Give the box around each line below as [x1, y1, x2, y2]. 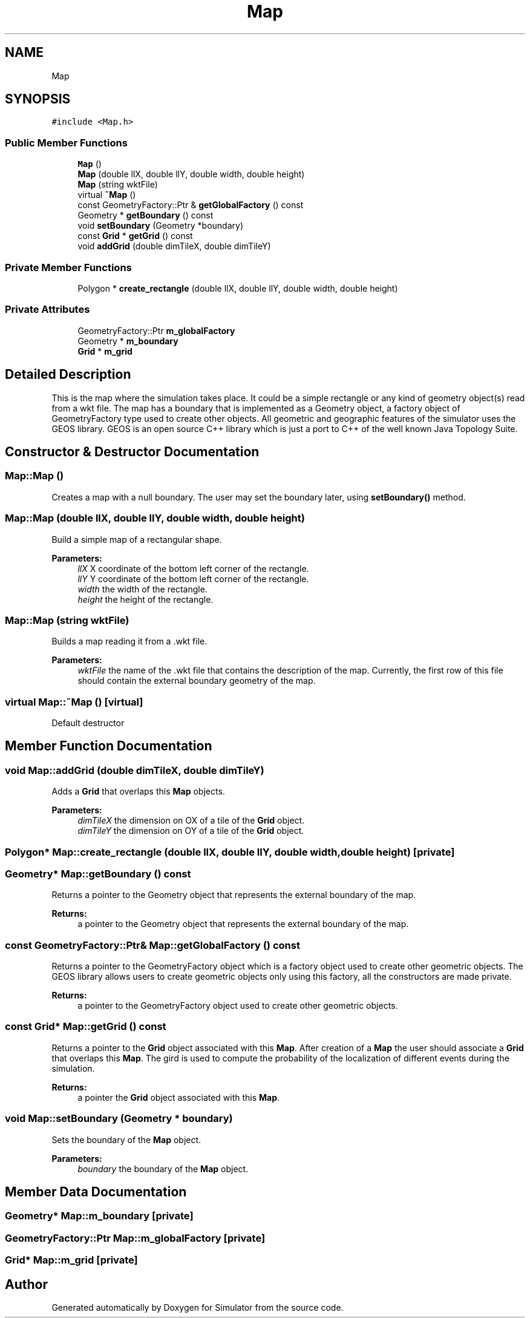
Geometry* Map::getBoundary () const [5, 867, 191, 880]
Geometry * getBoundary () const [77, 210, 214, 221]
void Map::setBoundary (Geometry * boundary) [5, 1112, 233, 1125]
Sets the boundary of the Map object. [51, 1134, 201, 1145]
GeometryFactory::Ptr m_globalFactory [77, 325, 235, 336]
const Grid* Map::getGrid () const [5, 1020, 166, 1033]
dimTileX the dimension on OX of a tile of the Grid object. [77, 815, 305, 826]
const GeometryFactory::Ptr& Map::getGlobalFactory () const [5, 939, 300, 951]
